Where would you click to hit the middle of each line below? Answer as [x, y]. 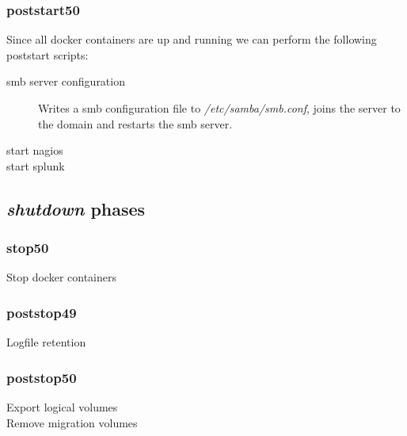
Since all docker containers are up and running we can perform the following [192, 39]
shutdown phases [76, 208]
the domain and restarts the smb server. [135, 123]
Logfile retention [46, 342]
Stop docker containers [61, 277]
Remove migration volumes [72, 422]
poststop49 [42, 312]
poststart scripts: [48, 54]
